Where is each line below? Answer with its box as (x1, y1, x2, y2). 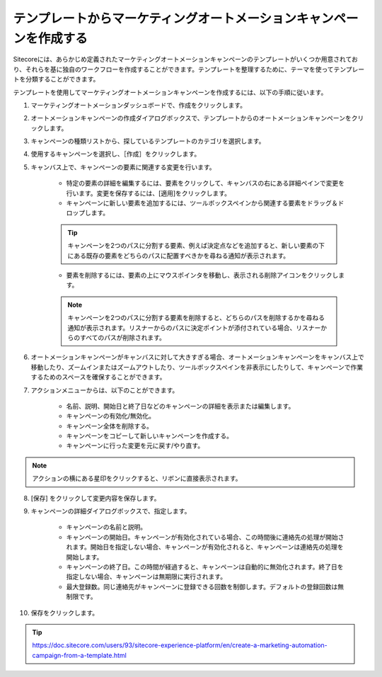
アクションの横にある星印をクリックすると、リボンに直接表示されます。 (32, 474, 242, 483)
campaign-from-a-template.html (32, 651, 127, 659)
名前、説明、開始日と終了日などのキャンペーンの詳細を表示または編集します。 (66, 402, 295, 410)
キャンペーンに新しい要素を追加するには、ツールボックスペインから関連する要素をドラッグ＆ (66, 199, 338, 207)
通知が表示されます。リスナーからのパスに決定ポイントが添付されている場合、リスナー (67, 323, 321, 332)
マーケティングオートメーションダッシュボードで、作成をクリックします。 (30, 101, 247, 109)
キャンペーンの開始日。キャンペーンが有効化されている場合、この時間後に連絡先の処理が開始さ (66, 533, 345, 541)
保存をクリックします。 (30, 608, 99, 617)
